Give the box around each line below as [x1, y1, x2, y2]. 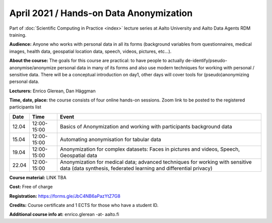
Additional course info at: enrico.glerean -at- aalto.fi [9, 211, 119, 217]
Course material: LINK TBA [9, 174, 66, 180]
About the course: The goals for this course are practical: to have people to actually [9, 58, 184, 64]
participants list [9, 104, 41, 110]
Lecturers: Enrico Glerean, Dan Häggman [9, 88, 96, 94]
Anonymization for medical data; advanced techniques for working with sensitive [59, 158, 252, 165]
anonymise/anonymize [9, 64, 56, 70]
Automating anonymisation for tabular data [59, 136, 161, 143]
